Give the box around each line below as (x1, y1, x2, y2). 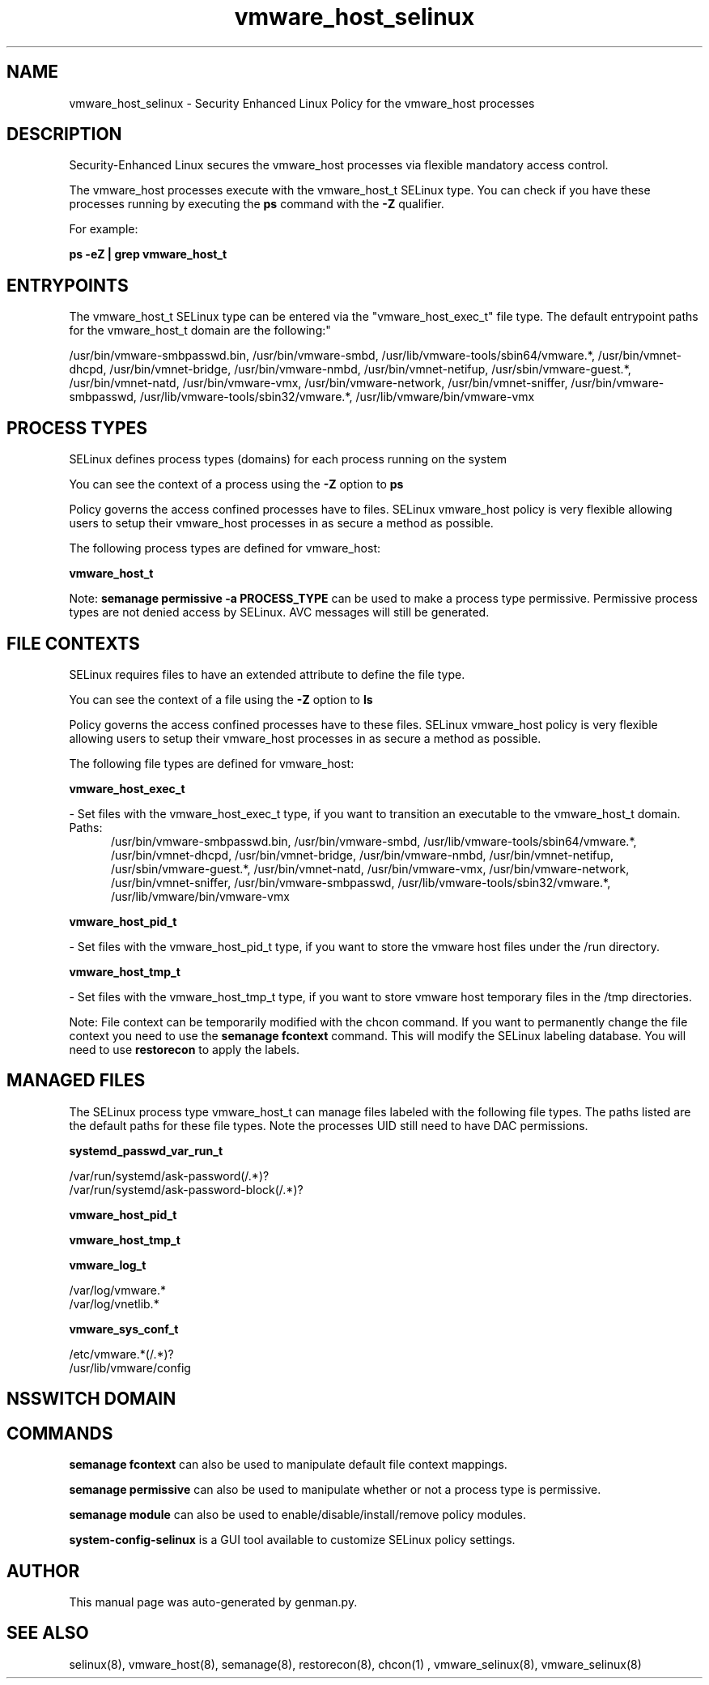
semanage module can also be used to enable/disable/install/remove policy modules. (69, 1508, 527, 1522)
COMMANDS (6, 1423, 113, 1444)
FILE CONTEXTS (6, 633, 140, 654)
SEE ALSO (6, 1623, 89, 1644)
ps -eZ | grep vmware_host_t (69, 247, 227, 262)
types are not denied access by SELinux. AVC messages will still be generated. (69, 605, 490, 620)
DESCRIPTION (6, 124, 122, 145)
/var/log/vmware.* (69, 1282, 167, 1297)
